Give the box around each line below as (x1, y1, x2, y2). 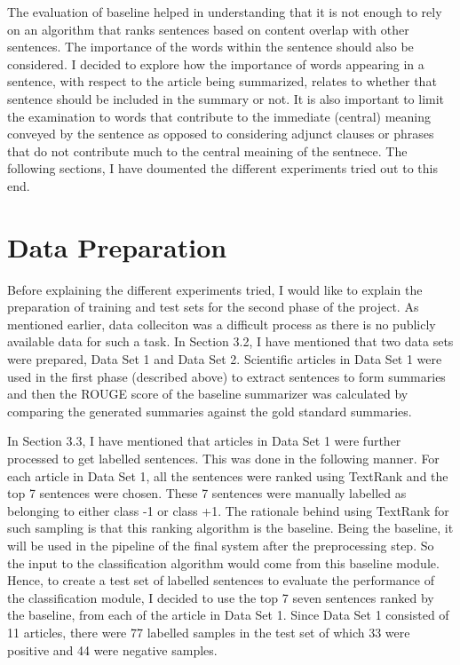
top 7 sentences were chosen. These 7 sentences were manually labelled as (7, 484, 407, 503)
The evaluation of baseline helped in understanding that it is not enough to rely (7, 3, 442, 20)
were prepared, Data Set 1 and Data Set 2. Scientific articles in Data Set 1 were (7, 350, 442, 368)
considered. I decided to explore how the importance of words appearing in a (7, 54, 424, 73)
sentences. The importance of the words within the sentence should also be (7, 37, 414, 56)
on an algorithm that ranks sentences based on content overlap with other (7, 20, 409, 38)
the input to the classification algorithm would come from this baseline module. (7, 553, 440, 572)
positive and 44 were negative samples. (7, 640, 218, 659)
